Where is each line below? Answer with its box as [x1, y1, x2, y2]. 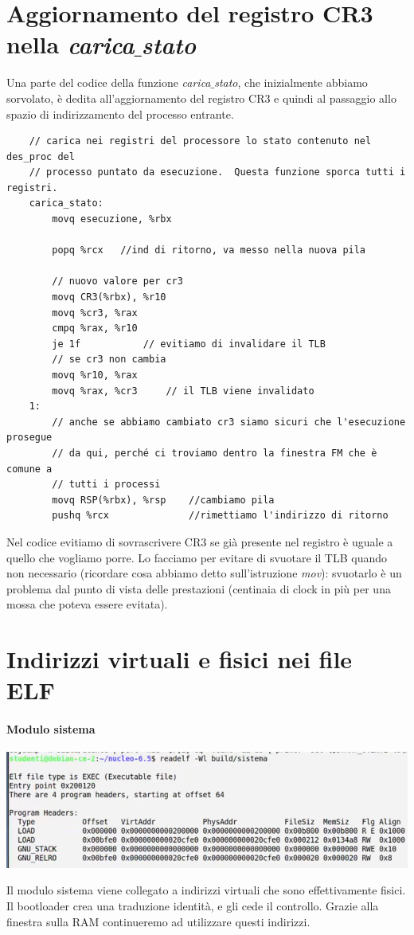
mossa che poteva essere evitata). [6, 596, 168, 612]
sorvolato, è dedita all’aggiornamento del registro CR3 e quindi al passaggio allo [6, 89, 396, 106]
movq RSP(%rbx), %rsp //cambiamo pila [52, 494, 275, 506]
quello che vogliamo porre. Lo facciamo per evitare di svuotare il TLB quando [6, 549, 388, 565]
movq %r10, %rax [52, 370, 138, 381]
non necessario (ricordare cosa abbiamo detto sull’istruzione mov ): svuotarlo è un [6, 565, 402, 581]
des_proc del [6, 151, 75, 162]
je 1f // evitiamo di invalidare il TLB [52, 338, 326, 350]
